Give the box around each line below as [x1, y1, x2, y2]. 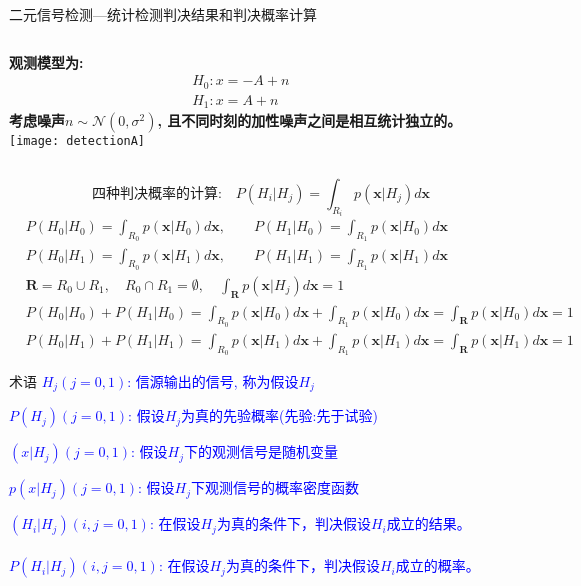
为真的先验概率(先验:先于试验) [181, 405, 378, 426]
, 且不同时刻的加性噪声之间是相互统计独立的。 [157, 110, 462, 131]
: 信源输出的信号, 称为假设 [127, 371, 299, 392]
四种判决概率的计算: [91, 186, 222, 201]
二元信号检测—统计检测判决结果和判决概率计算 [9, 4, 317, 24]
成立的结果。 [386, 513, 471, 534]
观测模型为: [9, 51, 84, 72]
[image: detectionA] [9, 134, 146, 149]
